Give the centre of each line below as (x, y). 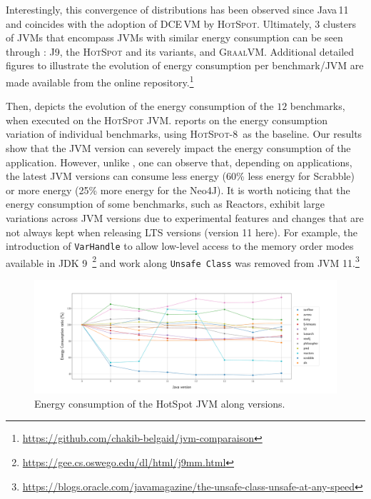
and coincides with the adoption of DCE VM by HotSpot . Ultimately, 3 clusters (181, 23)
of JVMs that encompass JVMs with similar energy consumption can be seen (174, 37)
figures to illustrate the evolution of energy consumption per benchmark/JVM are (185, 65)
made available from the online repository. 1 (100, 81)
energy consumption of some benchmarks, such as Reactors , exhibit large (165, 204)
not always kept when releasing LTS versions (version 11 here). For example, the (182, 232)
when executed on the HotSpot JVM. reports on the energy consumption (167, 120)
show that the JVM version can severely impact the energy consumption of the (178, 148)
